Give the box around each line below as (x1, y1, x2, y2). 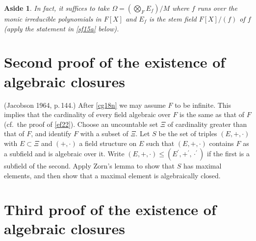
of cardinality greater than (167, 119, 247, 129)
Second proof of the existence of (4, 52, 226, 72)
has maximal (183, 161, 222, 171)
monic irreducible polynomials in (4, 14, 102, 24)
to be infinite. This (175, 99, 231, 110)
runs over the (197, 3, 237, 13)
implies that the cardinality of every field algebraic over (4, 109, 171, 120)
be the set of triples (158, 128, 217, 139)
